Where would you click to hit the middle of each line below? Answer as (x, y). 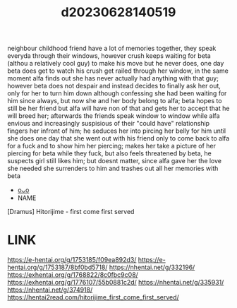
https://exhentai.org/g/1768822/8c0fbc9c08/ (73, 275)
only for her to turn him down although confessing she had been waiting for (117, 93)
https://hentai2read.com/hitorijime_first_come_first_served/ (93, 297)
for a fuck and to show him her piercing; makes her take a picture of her (112, 146)
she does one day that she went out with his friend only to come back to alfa (119, 138)
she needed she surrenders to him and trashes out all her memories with (113, 168)
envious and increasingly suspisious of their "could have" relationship (109, 124)
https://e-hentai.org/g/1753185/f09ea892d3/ (72, 260)
